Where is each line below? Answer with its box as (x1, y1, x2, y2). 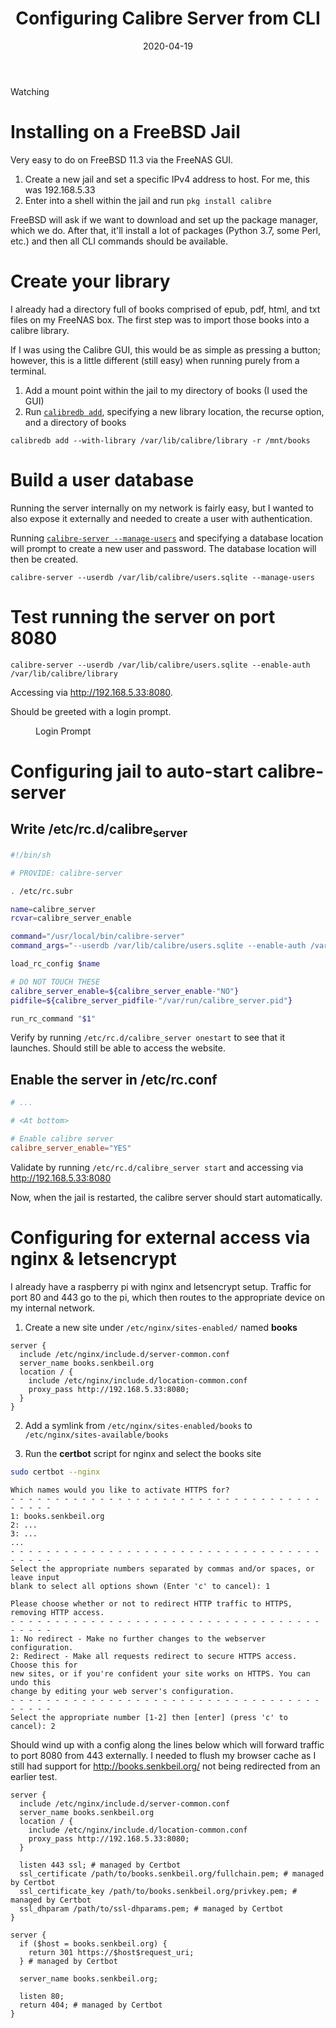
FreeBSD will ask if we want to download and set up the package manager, (10, 213, 318, 226)
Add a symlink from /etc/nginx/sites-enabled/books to (24, 1419, 253, 1431)
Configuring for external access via (10, 1226, 311, 1249)
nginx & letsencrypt (10, 1247, 177, 1270)
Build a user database (10, 469, 195, 491)
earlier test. (10, 1770, 58, 1782)
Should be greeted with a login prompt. (10, 705, 172, 717)
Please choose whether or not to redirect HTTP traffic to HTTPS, (10, 1598, 293, 1609)
